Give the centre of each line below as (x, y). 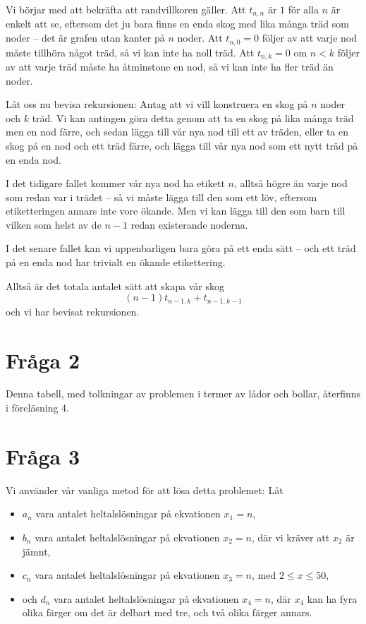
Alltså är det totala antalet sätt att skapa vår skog (115, 286)
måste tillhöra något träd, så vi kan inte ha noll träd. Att (130, 52)
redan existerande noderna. (189, 224)
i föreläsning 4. (37, 408)
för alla (303, 9)
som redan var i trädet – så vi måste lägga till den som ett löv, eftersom (161, 197)
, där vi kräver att (291, 537)
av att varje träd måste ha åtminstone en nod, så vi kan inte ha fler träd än (170, 66)
